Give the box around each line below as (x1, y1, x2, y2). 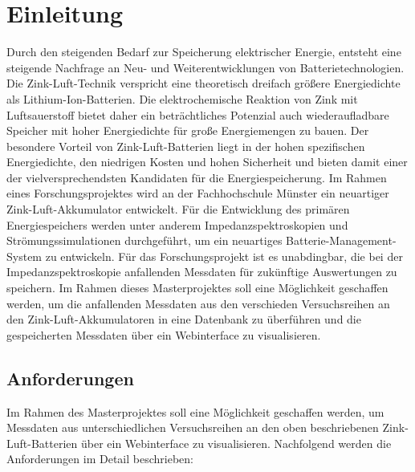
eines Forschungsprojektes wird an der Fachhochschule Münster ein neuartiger (6, 185, 389, 201)
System (6, 247, 43, 264)
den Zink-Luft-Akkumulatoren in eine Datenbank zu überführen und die (6, 311, 361, 328)
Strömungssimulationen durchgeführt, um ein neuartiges (6, 232, 283, 249)
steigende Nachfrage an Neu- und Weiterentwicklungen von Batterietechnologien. (6, 59, 405, 75)
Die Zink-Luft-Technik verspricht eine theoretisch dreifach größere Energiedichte (6, 75, 401, 92)
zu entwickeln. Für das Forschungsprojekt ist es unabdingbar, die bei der (45, 247, 403, 264)
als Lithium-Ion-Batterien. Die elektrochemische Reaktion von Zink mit (6, 90, 358, 107)
